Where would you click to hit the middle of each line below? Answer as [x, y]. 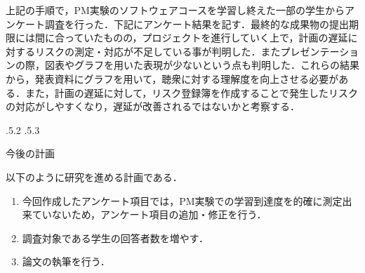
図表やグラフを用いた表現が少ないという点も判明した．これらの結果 [202, 65]
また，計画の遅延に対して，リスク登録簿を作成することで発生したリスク [191, 92]
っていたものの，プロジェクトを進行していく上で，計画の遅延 [206, 38]
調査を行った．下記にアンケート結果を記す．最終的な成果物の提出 [197, 24]
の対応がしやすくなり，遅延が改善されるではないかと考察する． [153, 106]
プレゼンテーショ [320, 51]
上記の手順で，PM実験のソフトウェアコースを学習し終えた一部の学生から [175, 10]
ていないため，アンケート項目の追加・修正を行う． [149, 214]
